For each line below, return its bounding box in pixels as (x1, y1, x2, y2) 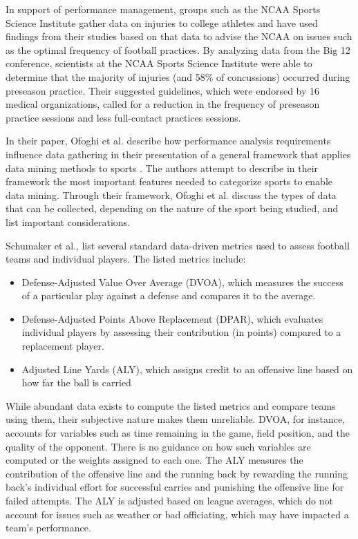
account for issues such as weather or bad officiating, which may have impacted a (6, 507, 349, 521)
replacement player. (21, 339, 104, 353)
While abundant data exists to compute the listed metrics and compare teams (6, 398, 336, 413)
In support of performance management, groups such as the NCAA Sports (6, 2, 321, 16)
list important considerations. (6, 214, 130, 229)
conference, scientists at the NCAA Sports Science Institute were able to (6, 56, 312, 70)
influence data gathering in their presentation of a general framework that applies (6, 146, 351, 161)
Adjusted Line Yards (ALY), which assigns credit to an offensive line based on (21, 361, 353, 376)
